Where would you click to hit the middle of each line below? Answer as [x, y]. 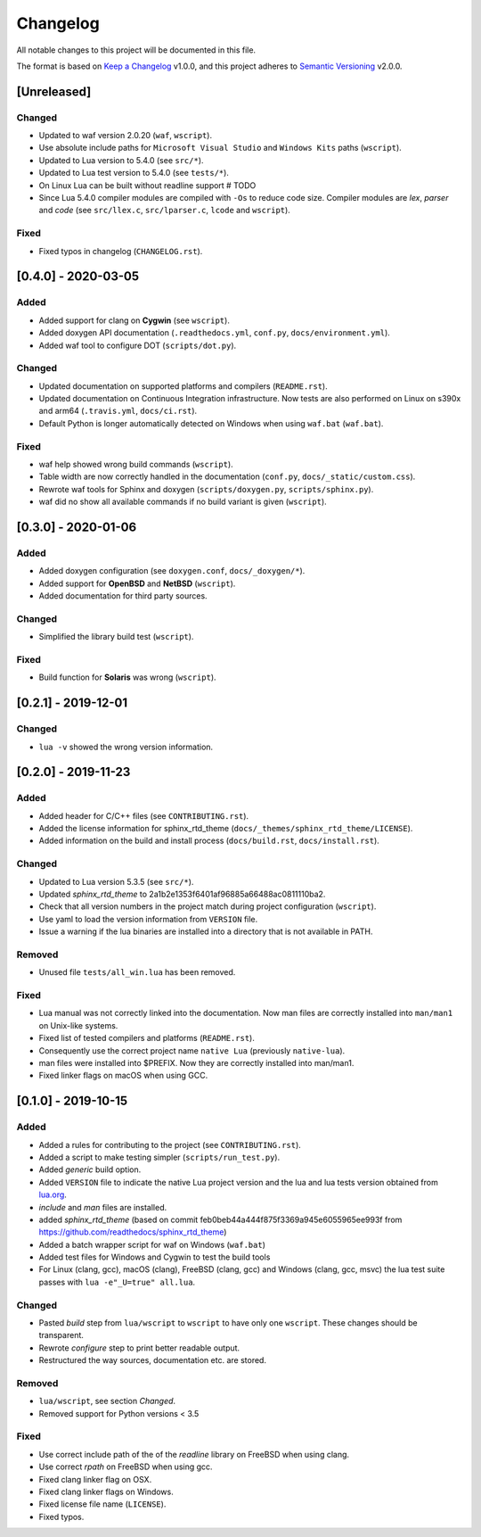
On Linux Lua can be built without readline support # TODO [147, 185]
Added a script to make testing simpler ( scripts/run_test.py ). [159, 1157]
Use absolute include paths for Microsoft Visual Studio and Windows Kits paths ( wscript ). [220, 148]
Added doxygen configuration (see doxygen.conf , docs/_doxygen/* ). [172, 571]
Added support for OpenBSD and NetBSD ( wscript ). [137, 583]
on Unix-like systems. [78, 1025]
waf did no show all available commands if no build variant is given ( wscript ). [183, 502]
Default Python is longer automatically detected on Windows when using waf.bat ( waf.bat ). [211, 423]
